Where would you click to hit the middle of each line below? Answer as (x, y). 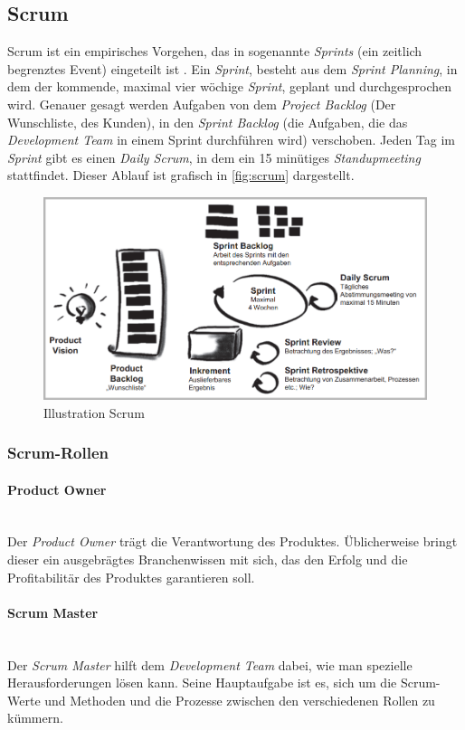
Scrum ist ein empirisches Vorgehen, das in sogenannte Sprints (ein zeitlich (215, 51)
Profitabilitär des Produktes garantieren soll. (131, 577)
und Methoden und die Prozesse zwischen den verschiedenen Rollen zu (240, 700)
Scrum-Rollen (58, 453)
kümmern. (35, 718)
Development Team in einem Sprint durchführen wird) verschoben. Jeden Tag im (231, 140)
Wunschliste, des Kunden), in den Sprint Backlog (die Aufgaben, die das (208, 122)
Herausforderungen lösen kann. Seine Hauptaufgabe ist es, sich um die (202, 683)
